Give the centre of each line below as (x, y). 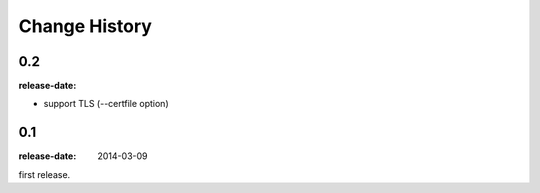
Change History (85, 26)
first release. (44, 174)
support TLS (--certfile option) (106, 104)
